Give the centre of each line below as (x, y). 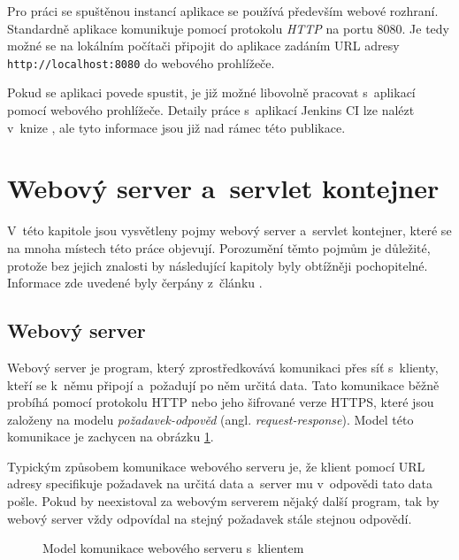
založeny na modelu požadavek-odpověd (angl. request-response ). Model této (210, 419)
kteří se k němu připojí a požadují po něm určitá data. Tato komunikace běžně (223, 384)
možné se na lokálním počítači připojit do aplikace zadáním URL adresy (203, 46)
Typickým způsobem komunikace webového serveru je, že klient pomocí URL (216, 466)
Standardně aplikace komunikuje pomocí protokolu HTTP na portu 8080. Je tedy (229, 28)
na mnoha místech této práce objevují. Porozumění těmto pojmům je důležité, (219, 247)
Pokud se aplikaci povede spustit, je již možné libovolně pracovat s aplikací (211, 92)
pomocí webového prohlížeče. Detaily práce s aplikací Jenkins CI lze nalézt (211, 110)
